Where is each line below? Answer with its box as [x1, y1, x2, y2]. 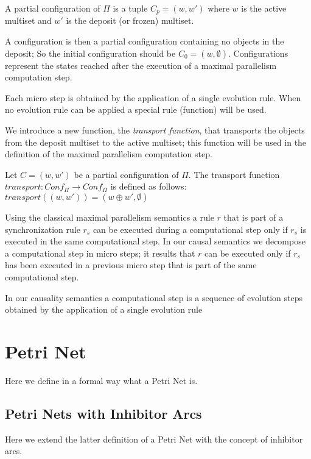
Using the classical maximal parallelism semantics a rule [5, 210, 214, 223]
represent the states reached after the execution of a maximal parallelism [5, 59, 277, 71]
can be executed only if [204, 246, 291, 259]
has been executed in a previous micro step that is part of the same [5, 258, 257, 271]
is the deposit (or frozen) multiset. [66, 14, 194, 27]
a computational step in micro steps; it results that [5, 246, 195, 259]
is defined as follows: [110, 180, 187, 193]
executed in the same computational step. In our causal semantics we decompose [5, 235, 306, 247]
